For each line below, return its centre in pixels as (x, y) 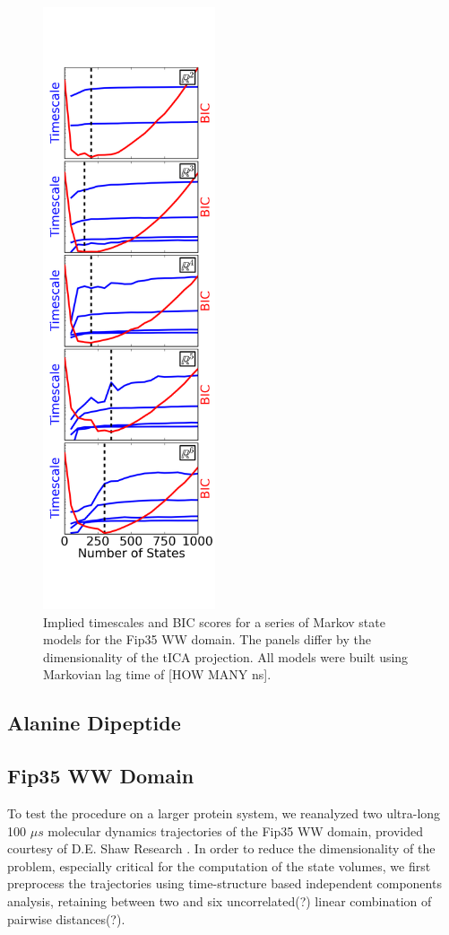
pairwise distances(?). (66, 918)
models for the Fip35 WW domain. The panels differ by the (207, 639)
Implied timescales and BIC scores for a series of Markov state (214, 621)
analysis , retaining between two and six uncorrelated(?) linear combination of (220, 900)
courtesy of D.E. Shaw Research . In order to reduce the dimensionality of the (221, 848)
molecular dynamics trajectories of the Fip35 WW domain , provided (235, 830)
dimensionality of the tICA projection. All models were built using (226, 656)
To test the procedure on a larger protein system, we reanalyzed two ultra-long (224, 813)
